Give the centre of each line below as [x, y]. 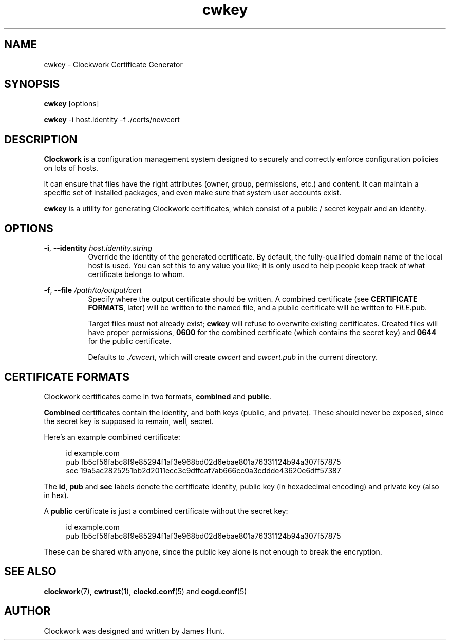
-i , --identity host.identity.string [98, 248]
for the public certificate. [130, 341]
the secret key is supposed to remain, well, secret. [129, 421]
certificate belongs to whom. [137, 274]
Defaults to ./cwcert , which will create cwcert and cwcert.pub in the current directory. [233, 357]
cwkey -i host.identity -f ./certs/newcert [112, 120]
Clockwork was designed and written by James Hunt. [134, 631]
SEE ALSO [30, 572]
